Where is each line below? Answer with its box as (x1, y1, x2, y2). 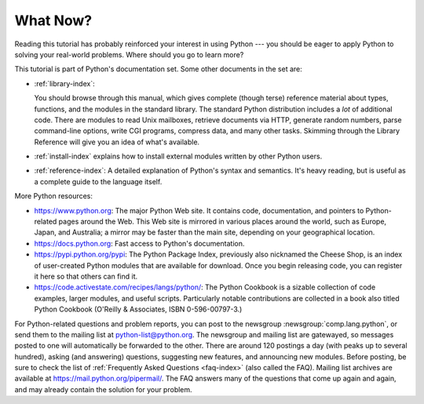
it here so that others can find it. (34, 271, 138, 281)
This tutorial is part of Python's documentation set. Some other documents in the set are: (14, 64, 302, 74)
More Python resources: (14, 191, 93, 201)
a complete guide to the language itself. (34, 177, 163, 186)
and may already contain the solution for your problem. (14, 384, 192, 394)
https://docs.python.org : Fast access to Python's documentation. (34, 238, 245, 248)
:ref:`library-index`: (34, 78, 95, 88)
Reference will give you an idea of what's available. (34, 137, 200, 147)
